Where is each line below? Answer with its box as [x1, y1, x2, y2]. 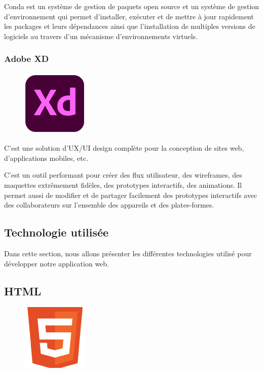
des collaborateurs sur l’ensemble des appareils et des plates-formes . [4, 199, 214, 210]
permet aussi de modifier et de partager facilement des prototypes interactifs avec [4, 189, 257, 200]
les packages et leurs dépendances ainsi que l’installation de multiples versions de [4, 21, 255, 31]
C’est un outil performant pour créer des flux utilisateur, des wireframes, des [4, 170, 242, 180]
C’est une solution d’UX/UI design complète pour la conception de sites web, [4, 143, 244, 153]
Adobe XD [4, 52, 49, 65]
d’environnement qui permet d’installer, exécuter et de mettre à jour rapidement [4, 11, 254, 21]
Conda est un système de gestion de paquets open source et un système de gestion [4, 1, 259, 11]
